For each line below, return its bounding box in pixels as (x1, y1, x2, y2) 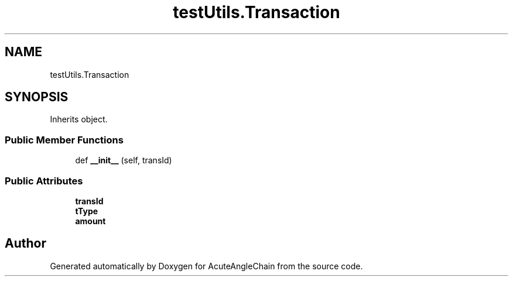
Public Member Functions (5, 133, 124, 146)
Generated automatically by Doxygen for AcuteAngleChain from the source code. (50, 261, 363, 271)
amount (75, 215, 106, 226)
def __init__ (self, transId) (75, 155, 172, 166)
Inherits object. (50, 114, 108, 125)
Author (5, 236, 46, 251)
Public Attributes (5, 174, 83, 187)
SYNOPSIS (5, 90, 69, 105)
